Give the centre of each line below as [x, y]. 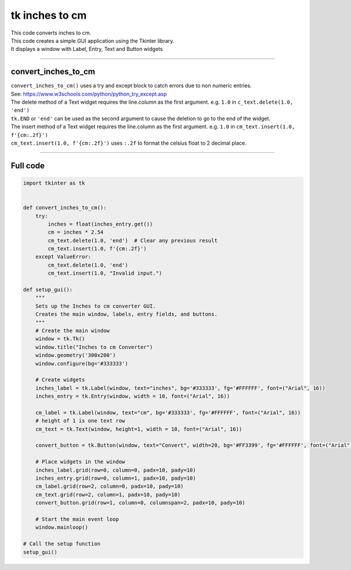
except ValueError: [63, 257]
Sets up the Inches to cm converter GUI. [96, 306]
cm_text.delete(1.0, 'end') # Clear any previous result [133, 240]
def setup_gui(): [48, 290]
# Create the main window [73, 331]
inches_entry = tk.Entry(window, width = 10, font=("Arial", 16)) [133, 396]
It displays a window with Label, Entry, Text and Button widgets [87, 49]
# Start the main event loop [77, 519]
